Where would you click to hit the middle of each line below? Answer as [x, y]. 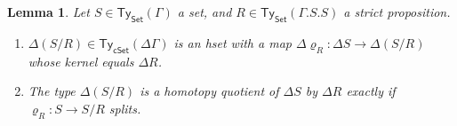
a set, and [204, 12]
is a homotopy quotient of [209, 91]
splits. [125, 108]
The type [52, 91]
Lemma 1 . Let [48, 12]
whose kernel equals [81, 61]
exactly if [371, 91]
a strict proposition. [397, 12]
